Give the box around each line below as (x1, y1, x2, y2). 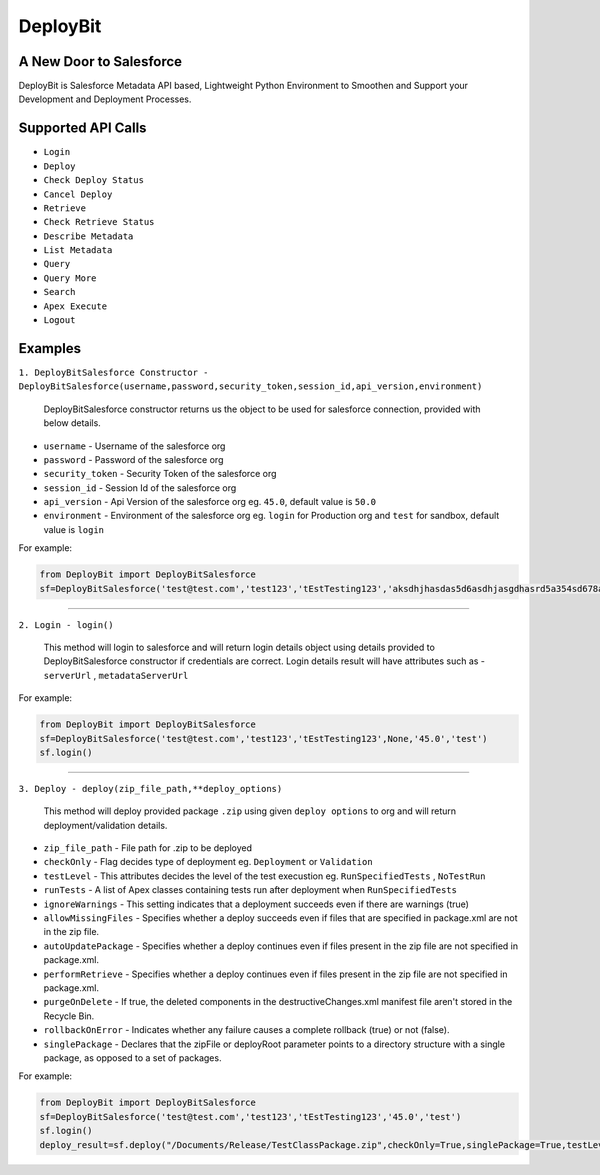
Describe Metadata (43, 230, 134, 242)
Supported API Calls (18, 120, 147, 137)
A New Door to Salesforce (18, 53, 183, 70)
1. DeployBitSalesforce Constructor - (18, 366, 209, 378)
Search (43, 286, 76, 298)
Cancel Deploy (43, 188, 113, 200)
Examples (18, 340, 82, 357)
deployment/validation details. (43, 819, 168, 831)
